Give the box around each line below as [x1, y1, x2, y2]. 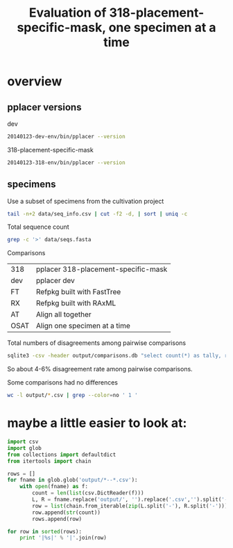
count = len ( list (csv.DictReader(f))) [32, 490, 144, 497]
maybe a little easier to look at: [7, 415, 187, 431]
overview [7, 74, 62, 90]
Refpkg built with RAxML [35, 298, 116, 308]
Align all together [35, 309, 92, 319]
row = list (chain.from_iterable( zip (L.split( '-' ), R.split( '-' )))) [32, 502, 231, 509]
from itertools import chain [7, 458, 92, 465]
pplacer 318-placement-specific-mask [35, 264, 168, 274]
